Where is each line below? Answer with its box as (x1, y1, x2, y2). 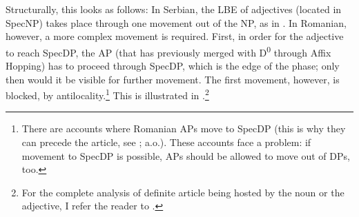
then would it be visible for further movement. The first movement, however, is (6, 72, 340, 86)
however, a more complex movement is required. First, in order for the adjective (6, 29, 344, 43)
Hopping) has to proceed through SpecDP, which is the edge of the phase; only (6, 59, 340, 73)
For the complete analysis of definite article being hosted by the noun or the (21, 185, 345, 199)
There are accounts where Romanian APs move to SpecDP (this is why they (21, 121, 346, 136)
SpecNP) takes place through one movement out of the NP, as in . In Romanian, (6, 15, 347, 30)
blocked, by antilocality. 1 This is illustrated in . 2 (6, 86, 209, 102)
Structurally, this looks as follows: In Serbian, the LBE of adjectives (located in (6, 2, 342, 16)
